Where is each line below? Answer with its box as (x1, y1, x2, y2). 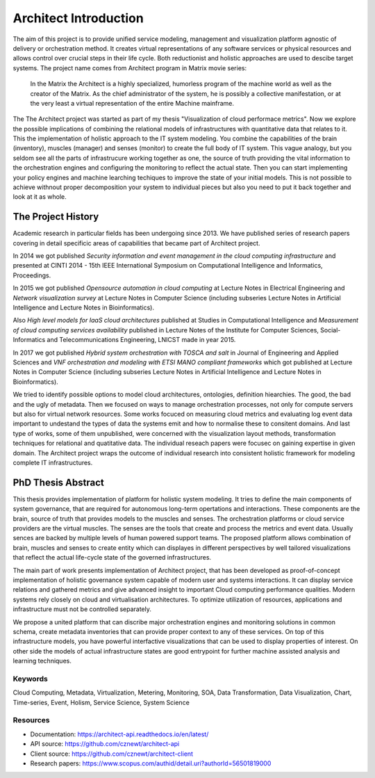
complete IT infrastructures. (12, 458, 93, 467)
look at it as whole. (12, 193, 67, 201)
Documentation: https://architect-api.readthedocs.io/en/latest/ (30, 730, 209, 738)
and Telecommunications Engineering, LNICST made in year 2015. (47, 336, 236, 344)
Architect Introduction (12, 10, 144, 26)
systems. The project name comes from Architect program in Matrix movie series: (12, 63, 247, 72)
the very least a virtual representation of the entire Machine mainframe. (30, 99, 235, 107)
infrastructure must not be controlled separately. (12, 605, 152, 613)
